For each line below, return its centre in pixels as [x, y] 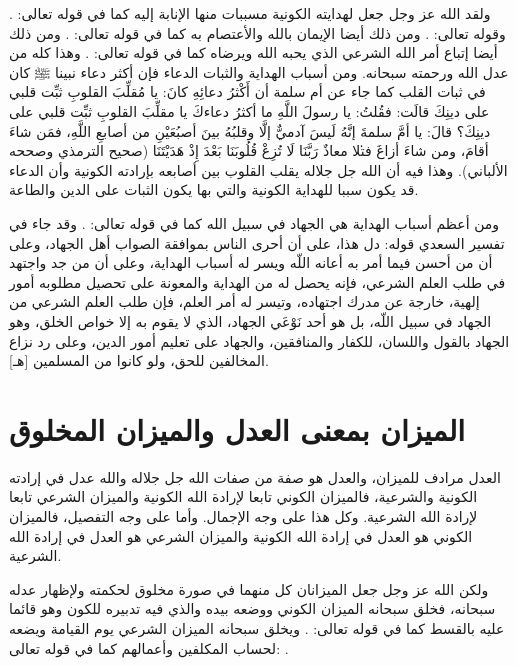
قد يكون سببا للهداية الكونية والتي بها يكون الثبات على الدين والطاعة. [214, 189]
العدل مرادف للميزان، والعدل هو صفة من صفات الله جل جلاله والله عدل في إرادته [255, 476]
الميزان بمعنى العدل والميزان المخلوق [237, 428]
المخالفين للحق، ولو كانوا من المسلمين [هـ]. [139, 360]
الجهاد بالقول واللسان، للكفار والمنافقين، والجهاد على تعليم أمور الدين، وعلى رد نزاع [259, 340]
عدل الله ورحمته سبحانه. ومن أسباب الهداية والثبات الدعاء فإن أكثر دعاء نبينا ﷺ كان [259, 71]
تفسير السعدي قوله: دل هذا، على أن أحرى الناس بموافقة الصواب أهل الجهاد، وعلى [257, 242]
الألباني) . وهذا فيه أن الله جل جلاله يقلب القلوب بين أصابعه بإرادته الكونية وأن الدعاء [258, 169]
